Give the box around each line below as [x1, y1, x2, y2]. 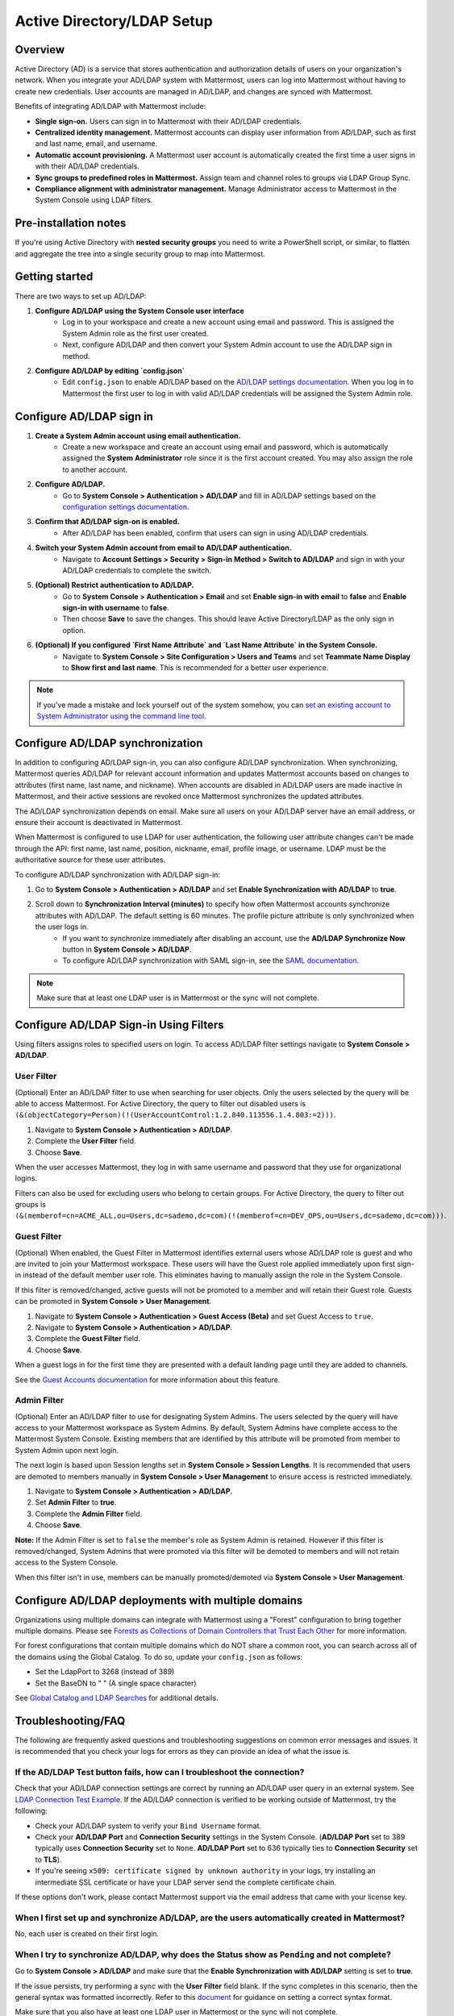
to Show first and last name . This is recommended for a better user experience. [62, 663, 329, 673]
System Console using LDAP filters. [35, 195, 153, 205]
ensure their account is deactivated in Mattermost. [15, 818, 183, 827]
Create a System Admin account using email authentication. [35, 431, 241, 440]
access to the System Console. [15, 1557, 119, 1568]
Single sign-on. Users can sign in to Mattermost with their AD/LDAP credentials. [35, 116, 302, 126]
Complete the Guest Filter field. [35, 1334, 141, 1343]
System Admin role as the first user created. [62, 328, 209, 338]
